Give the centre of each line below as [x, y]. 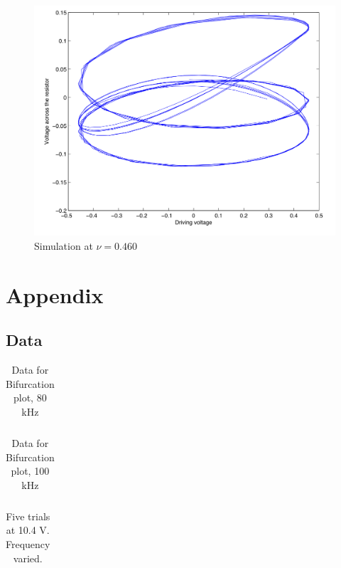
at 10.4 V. [28, 530]
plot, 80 [30, 398]
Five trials [28, 516]
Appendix [55, 294]
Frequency [28, 544]
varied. [28, 558]
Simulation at [64, 245]
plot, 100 [30, 471]
